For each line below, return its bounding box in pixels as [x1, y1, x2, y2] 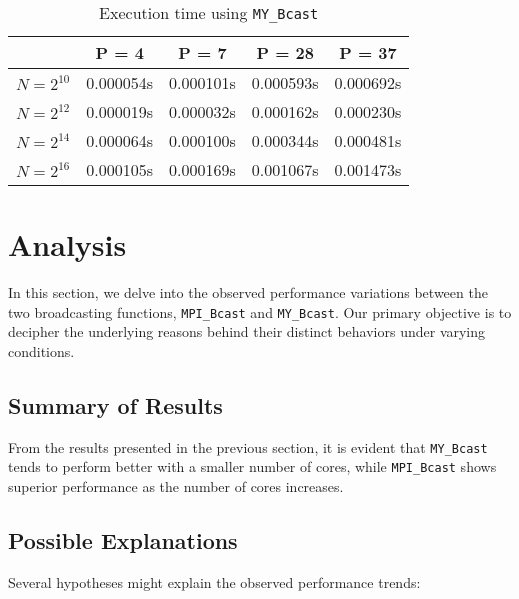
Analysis [8, 224, 127, 265]
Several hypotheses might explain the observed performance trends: [8, 571, 421, 592]
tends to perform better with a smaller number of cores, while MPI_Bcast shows [8, 456, 497, 477]
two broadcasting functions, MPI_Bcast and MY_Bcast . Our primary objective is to [8, 301, 512, 322]
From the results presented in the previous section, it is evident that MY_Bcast [8, 436, 488, 457]
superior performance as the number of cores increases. [8, 476, 344, 497]
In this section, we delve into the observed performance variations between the [8, 282, 488, 303]
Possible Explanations [8, 525, 238, 556]
